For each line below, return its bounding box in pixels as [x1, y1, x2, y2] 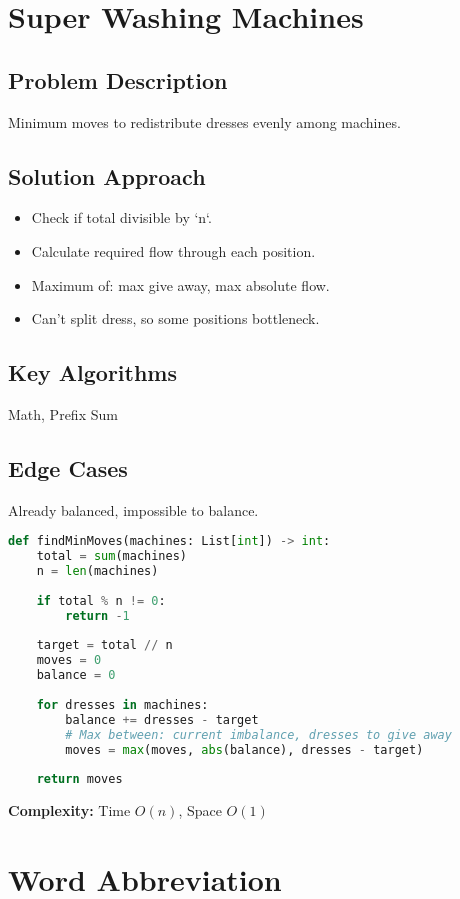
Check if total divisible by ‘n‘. [31, 207, 212, 228]
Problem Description [8, 64, 228, 95]
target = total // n [36, 638, 173, 653]
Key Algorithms [8, 357, 177, 388]
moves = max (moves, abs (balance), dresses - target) [65, 742, 424, 757]
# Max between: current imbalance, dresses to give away [65, 727, 452, 742]
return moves [36, 772, 123, 787]
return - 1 [65, 608, 130, 623]
